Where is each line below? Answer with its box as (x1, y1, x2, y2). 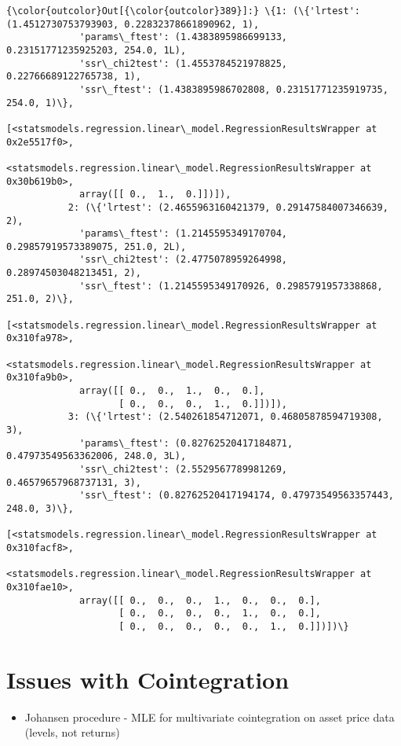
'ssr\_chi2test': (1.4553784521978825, (79, 57, 287, 69)
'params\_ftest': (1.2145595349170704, (79, 228, 287, 240)
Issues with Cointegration (6, 663, 290, 695)
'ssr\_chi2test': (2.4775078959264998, (79, 254, 287, 266)
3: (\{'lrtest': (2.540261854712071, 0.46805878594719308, (67, 411, 383, 423)
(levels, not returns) (24, 724, 120, 740)
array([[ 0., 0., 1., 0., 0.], (79, 385, 265, 397)
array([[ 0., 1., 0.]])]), (79, 189, 231, 200)
